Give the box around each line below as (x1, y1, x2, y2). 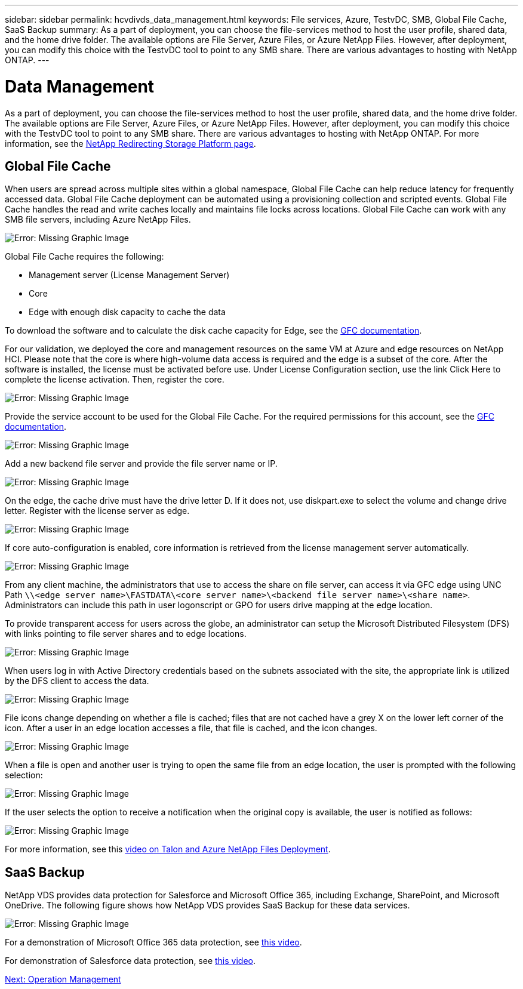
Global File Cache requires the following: (5, 251, 164, 262)
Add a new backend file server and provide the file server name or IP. (5, 458, 278, 469)
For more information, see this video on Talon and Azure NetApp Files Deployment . (5, 844, 331, 855)
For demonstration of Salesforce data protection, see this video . (5, 956, 256, 966)
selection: (5, 770, 43, 781)
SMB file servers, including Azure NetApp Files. (5, 214, 191, 225)
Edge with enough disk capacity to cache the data (29, 307, 226, 318)
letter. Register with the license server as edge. (5, 506, 190, 516)
